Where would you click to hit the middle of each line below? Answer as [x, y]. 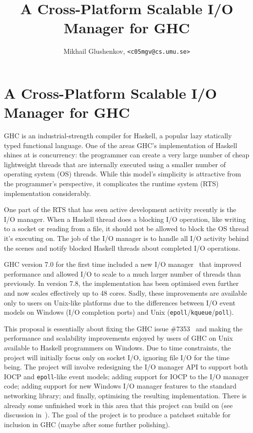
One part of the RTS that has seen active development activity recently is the [120, 209]
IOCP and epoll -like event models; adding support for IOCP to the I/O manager [126, 376]
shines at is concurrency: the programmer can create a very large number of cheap [127, 155]
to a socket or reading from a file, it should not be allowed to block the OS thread [126, 228]
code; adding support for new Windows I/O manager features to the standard [120, 386]
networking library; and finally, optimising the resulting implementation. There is [125, 396]
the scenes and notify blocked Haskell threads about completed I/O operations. [122, 248]
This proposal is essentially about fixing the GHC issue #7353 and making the [123, 328]
